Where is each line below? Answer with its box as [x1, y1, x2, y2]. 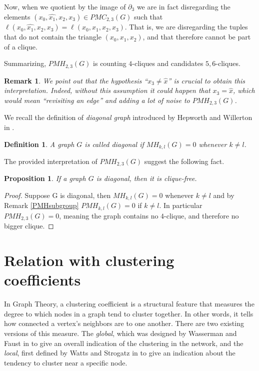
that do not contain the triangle [4, 31, 101, 42]
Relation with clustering [4, 250, 174, 270]
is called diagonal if [84, 138, 144, 149]
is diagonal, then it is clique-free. [96, 173, 197, 183]
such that [134, 11, 163, 21]
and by [213, 190, 234, 200]
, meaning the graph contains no [59, 210, 158, 220]
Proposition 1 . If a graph [4, 173, 86, 183]
